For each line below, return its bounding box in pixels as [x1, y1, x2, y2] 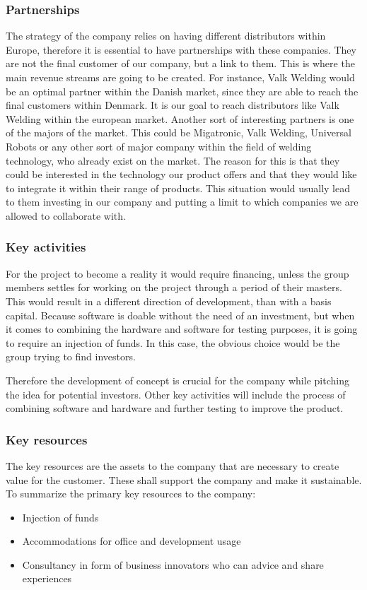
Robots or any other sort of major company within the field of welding [6, 138, 312, 153]
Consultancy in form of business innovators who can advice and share [22, 557, 324, 572]
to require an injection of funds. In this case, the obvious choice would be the [6, 335, 340, 350]
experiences [22, 571, 72, 586]
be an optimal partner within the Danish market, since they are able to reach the [6, 83, 359, 98]
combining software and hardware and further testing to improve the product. [6, 401, 344, 415]
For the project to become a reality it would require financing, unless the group [6, 266, 349, 281]
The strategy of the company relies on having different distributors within [6, 28, 326, 43]
